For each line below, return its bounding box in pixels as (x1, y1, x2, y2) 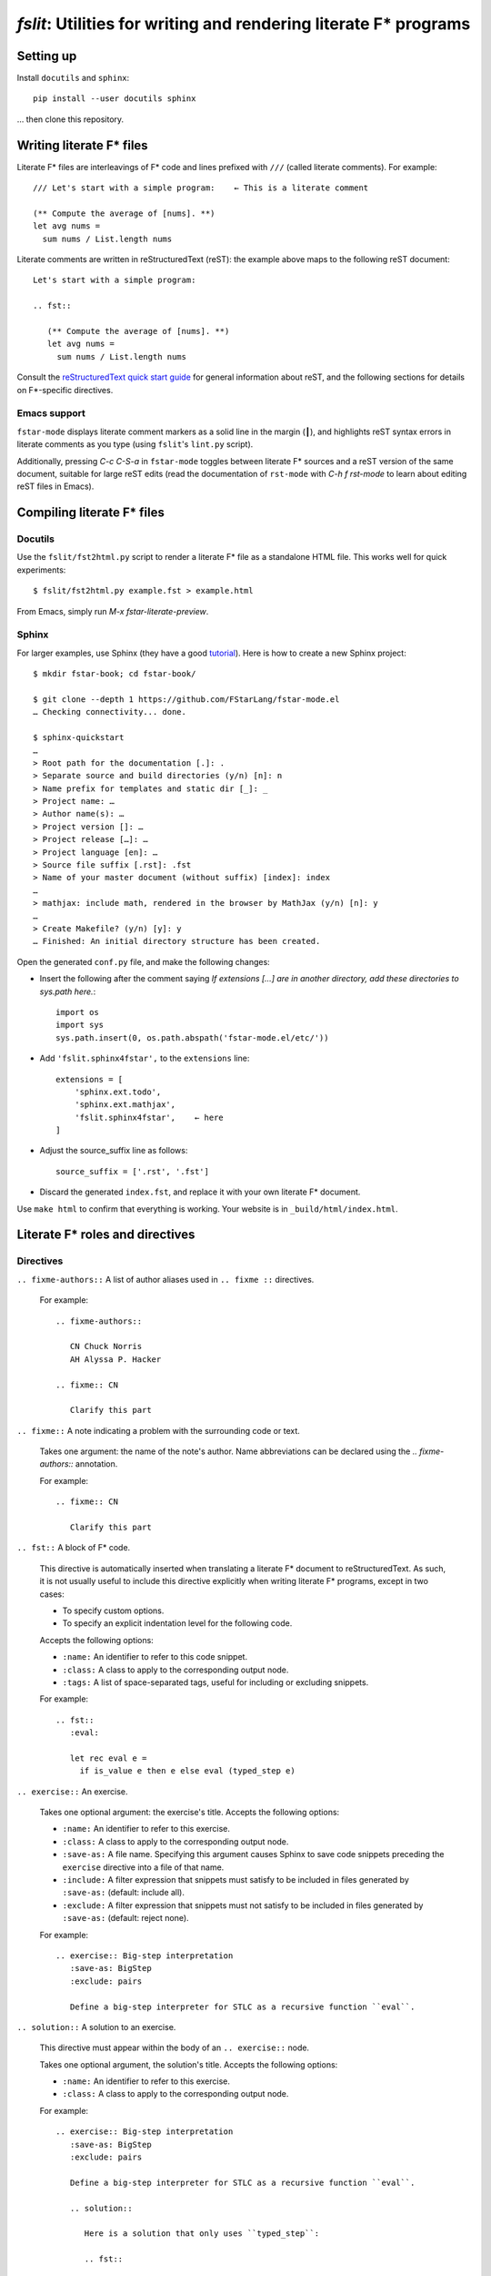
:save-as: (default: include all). (62, 1887, 185, 1898)
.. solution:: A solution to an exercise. (16, 2021, 176, 2032)
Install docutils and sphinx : (16, 73, 130, 84)
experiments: (16, 564, 66, 575)
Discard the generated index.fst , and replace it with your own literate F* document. (39, 1186, 361, 1197)
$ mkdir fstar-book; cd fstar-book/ (33, 669, 196, 679)
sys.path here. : (39, 986, 96, 997)
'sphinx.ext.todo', (74, 1086, 162, 1097)
